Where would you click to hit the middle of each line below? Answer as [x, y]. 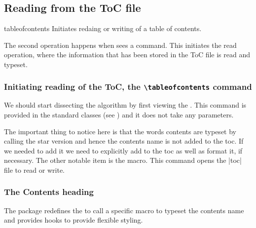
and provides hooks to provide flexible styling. [73, 220]
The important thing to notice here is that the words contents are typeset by [120, 131]
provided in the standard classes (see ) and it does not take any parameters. [119, 114]
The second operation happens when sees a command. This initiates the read [120, 45]
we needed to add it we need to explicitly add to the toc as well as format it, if [123, 150]
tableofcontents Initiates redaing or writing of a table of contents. [103, 28]
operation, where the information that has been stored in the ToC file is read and [127, 55]
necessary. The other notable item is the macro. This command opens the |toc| [123, 160]
